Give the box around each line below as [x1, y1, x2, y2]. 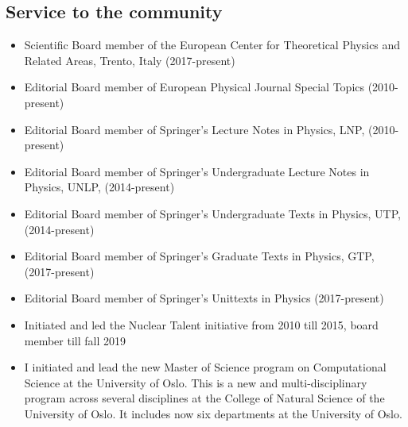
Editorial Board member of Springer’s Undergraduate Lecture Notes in [24, 163, 370, 179]
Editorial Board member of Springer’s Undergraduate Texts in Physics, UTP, [24, 205, 401, 221]
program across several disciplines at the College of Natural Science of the [24, 390, 385, 406]
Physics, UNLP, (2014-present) [24, 179, 175, 195]
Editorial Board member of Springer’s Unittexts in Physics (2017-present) [24, 290, 384, 306]
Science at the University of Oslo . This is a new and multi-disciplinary [24, 374, 367, 390]
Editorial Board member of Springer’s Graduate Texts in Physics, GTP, [24, 248, 375, 264]
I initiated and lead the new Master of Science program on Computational [24, 359, 387, 375]
